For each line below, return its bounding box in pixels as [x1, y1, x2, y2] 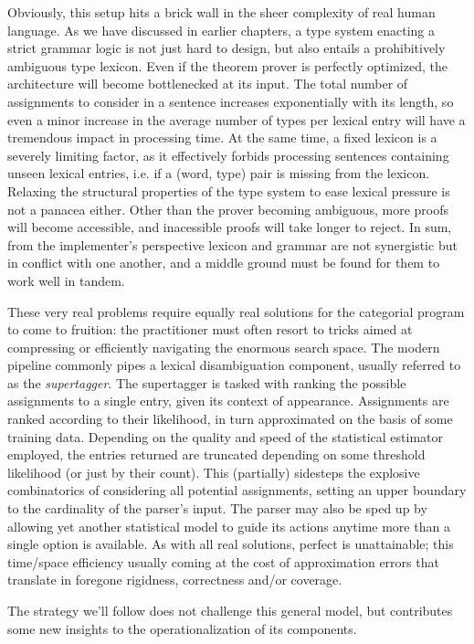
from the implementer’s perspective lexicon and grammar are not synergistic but [7, 235, 458, 254]
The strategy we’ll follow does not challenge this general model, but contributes [7, 601, 453, 619]
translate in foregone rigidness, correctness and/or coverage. [7, 570, 342, 589]
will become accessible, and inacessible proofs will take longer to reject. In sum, [7, 217, 452, 237]
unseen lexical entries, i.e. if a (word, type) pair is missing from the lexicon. [7, 164, 430, 183]
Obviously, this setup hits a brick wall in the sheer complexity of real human [7, 3, 436, 21]
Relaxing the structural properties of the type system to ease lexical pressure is [7, 181, 450, 200]
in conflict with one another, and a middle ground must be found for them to [7, 253, 440, 272]
